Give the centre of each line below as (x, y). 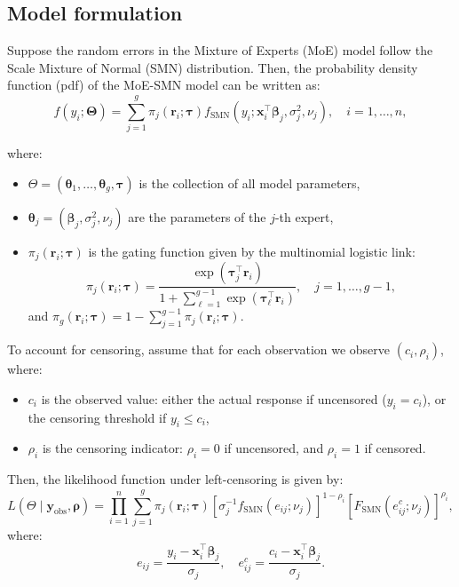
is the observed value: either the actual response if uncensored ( (214, 398)
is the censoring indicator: (113, 448)
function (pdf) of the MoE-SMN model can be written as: (164, 85)
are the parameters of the (197, 216)
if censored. (395, 448)
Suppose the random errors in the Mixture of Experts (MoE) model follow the (220, 50)
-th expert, (304, 216)
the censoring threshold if (97, 417)
